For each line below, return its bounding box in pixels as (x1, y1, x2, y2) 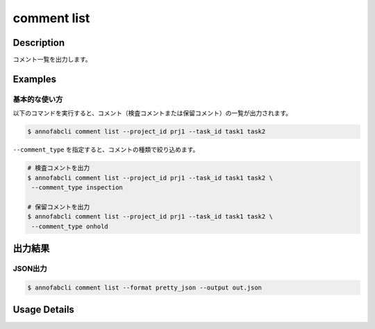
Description (12, 37, 65, 49)
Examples (12, 73, 57, 85)
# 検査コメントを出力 (27, 164, 90, 172)
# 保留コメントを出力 (27, 203, 90, 211)
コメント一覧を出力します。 (12, 56, 92, 64)
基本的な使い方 (12, 94, 63, 104)
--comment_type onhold (31, 222, 109, 230)
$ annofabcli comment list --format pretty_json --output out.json (27, 283, 262, 292)
